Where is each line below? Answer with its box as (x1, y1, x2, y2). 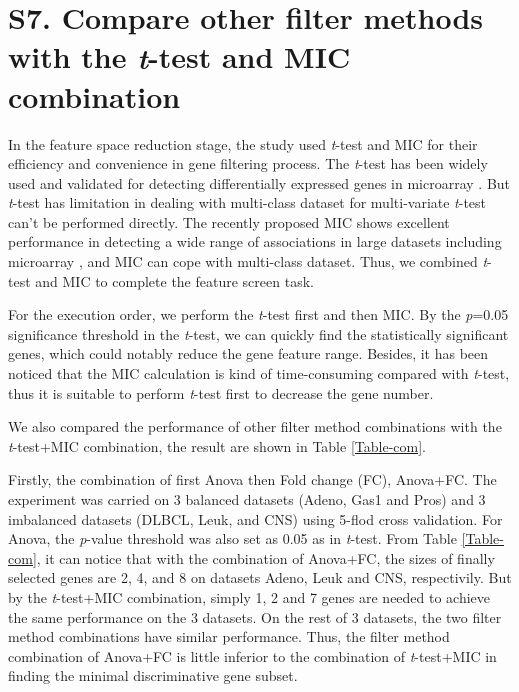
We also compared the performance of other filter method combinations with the (8, 416, 502, 437)
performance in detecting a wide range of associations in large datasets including (8, 231, 502, 252)
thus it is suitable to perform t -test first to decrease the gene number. (8, 382, 434, 403)
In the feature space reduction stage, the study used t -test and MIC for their (8, 133, 478, 154)
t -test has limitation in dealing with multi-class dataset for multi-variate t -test (8, 192, 487, 213)
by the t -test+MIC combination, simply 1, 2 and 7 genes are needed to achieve (8, 586, 491, 607)
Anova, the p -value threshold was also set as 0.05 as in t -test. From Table (8, 528, 457, 549)
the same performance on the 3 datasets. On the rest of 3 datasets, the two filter (8, 606, 502, 627)
